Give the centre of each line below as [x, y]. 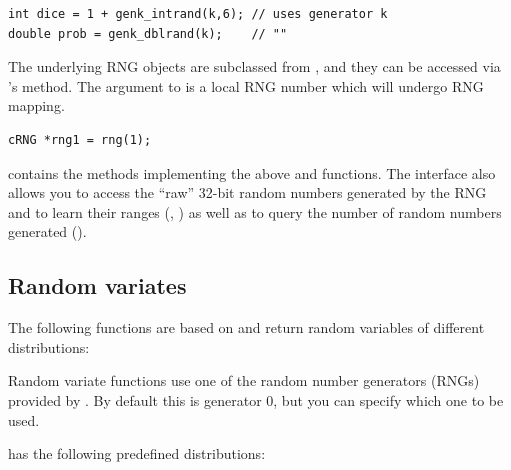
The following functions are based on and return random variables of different [246, 327]
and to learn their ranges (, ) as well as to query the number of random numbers [255, 211]
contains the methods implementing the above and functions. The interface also [252, 172]
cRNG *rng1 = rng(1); [80, 139]
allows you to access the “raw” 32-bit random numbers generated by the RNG [247, 192]
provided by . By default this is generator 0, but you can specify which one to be [256, 399]
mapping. [36, 105]
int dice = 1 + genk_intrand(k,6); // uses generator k [198, 14]
